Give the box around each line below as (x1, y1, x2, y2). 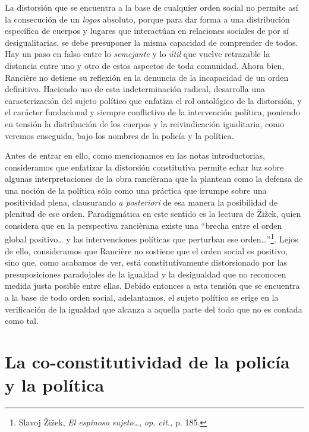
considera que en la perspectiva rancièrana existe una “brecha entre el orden (5, 219, 282, 231)
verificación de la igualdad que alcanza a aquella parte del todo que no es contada (5, 302, 302, 315)
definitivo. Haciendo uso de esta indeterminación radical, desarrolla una (5, 83, 265, 95)
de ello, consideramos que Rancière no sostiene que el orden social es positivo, (5, 244, 288, 257)
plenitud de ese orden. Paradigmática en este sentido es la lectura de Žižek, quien (5, 207, 301, 220)
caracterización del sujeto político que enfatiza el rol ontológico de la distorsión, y (5, 94, 302, 106)
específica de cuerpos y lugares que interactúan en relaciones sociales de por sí (5, 24, 289, 37)
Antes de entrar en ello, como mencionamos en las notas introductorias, (5, 149, 266, 162)
